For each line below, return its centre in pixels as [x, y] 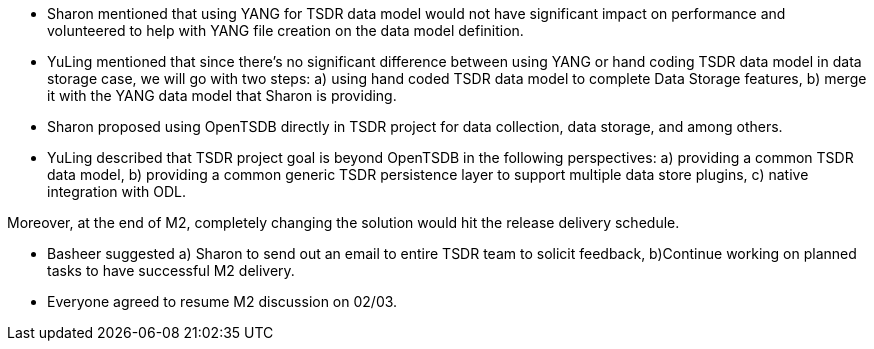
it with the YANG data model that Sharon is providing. [222, 95]
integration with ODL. [116, 191]
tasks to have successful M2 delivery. [171, 270]
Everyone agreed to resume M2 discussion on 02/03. [222, 301]
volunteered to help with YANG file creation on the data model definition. [285, 30]
